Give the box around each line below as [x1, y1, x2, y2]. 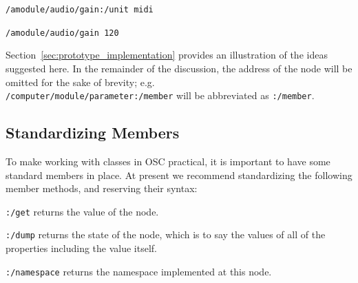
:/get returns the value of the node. [6, 204, 159, 218]
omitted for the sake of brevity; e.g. [6, 74, 155, 89]
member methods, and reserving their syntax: [6, 181, 198, 196]
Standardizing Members [6, 122, 180, 143]
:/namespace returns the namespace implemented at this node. [6, 264, 272, 278]
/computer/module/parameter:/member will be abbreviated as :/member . [6, 88, 315, 103]
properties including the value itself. [6, 241, 157, 255]
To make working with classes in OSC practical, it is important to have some [6, 154, 330, 168]
